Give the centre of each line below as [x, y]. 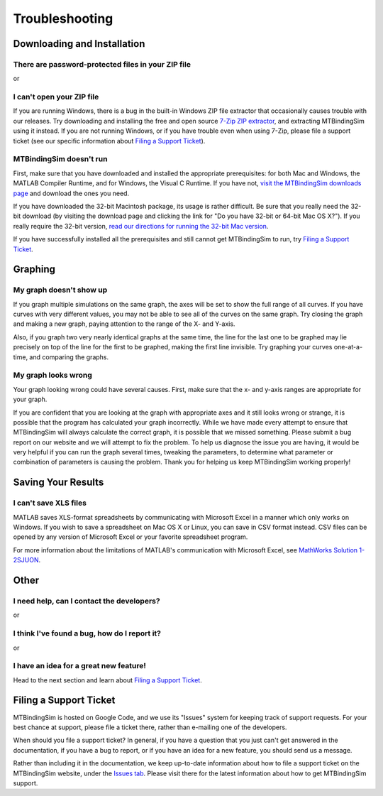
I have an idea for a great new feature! [80, 666]
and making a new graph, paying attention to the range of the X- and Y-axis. [124, 324]
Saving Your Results [59, 482]
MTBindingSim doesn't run [60, 159]
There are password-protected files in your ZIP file [102, 64]
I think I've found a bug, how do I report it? [87, 633]
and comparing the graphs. [69, 357]
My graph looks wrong [52, 375]
